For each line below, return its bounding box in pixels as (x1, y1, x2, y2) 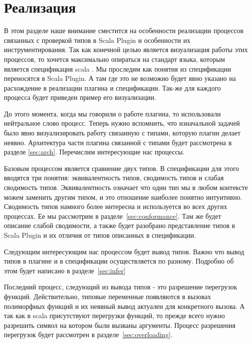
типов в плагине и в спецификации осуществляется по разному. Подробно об (4, 256, 234, 266)
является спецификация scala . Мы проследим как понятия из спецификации (4, 63, 231, 74)
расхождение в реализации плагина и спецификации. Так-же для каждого (4, 82, 221, 93)
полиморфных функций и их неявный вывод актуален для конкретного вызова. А (4, 301, 245, 311)
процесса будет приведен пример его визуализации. (4, 92, 156, 102)
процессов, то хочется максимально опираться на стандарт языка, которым (4, 54, 225, 64)
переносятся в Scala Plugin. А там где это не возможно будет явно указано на (4, 73, 236, 83)
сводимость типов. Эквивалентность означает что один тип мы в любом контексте (4, 182, 248, 192)
